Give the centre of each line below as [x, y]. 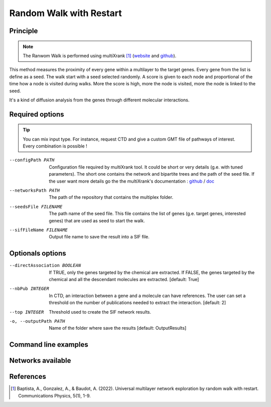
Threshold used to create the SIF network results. [100, 312]
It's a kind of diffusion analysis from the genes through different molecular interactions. [99, 100]
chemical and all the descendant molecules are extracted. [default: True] [124, 280]
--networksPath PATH [35, 190]
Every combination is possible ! [55, 146]
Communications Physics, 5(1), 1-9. [55, 395]
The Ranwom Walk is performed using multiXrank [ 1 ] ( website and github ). [100, 56]
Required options [37, 114]
